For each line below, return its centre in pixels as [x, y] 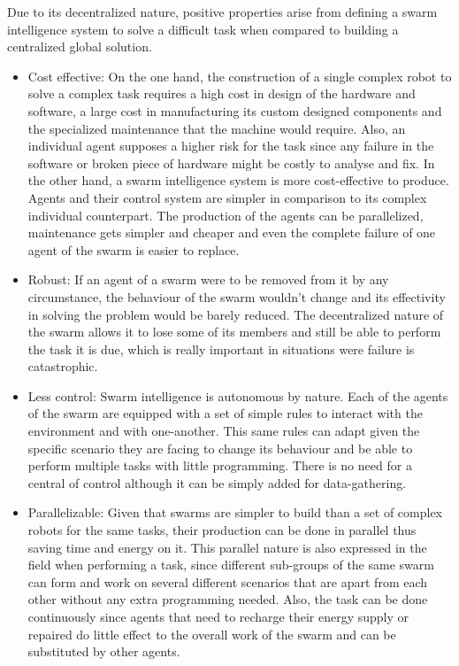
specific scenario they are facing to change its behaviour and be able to [220, 448]
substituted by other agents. [104, 651]
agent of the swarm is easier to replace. [134, 249]
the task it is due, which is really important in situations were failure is [221, 348]
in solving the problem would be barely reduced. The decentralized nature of [236, 314]
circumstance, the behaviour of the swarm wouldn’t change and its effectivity [237, 296]
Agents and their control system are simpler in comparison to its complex [227, 197]
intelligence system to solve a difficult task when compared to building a [203, 29]
